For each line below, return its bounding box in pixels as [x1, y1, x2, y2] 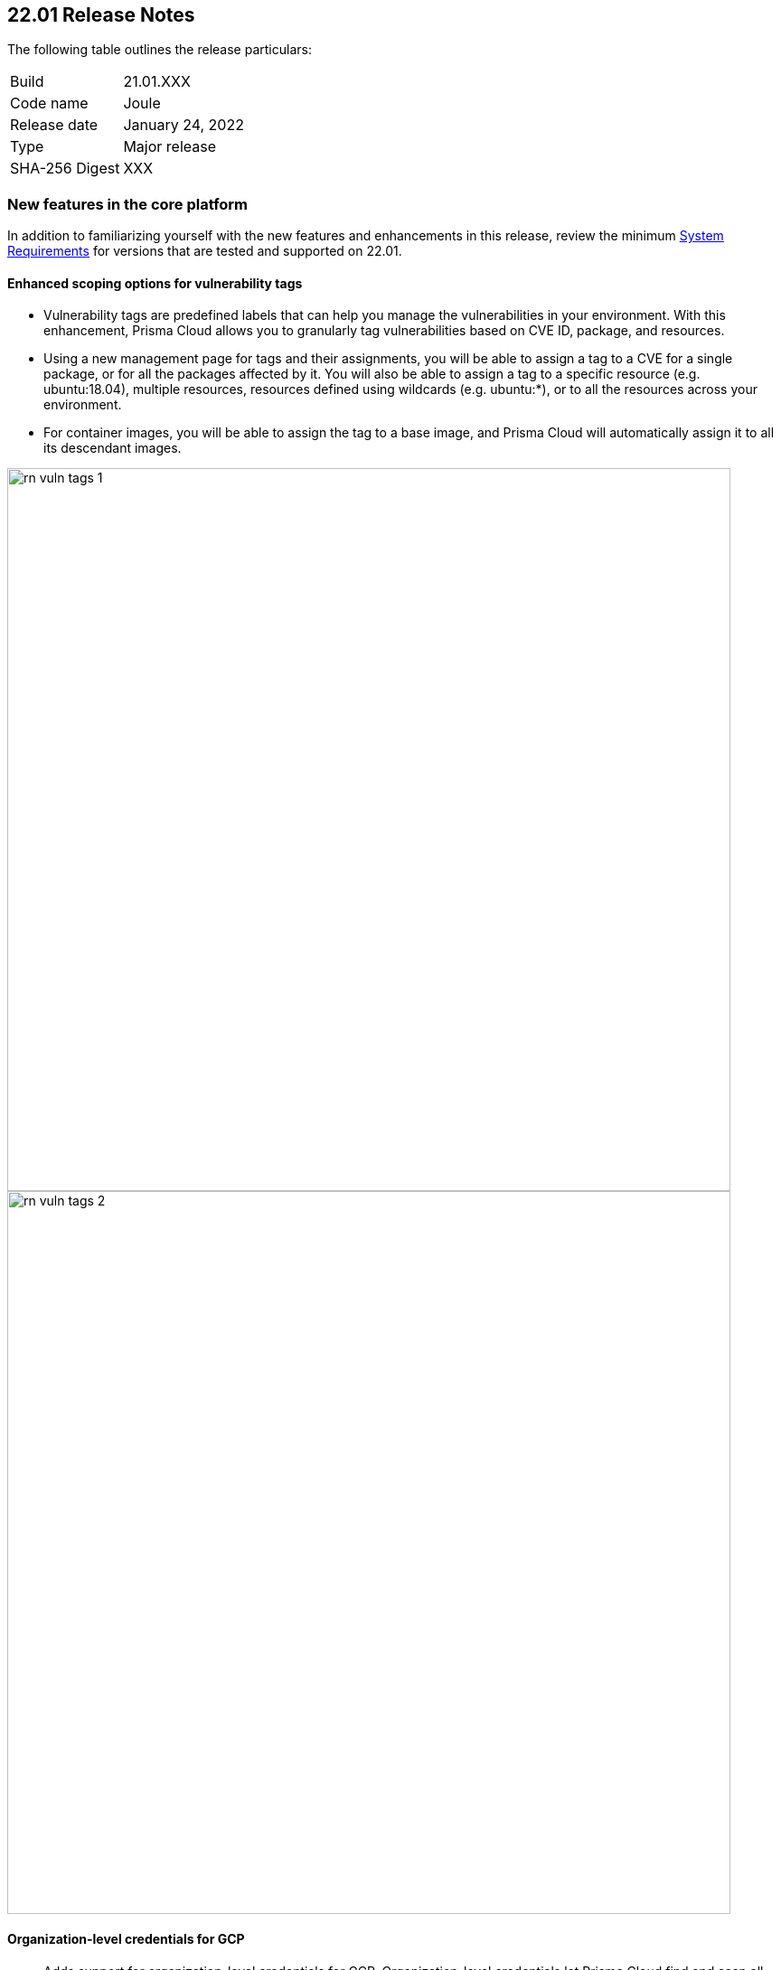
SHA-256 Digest [10, 159, 120, 178]
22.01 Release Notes [7, 4, 195, 26]
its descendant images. [43, 440, 182, 456]
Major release [123, 137, 217, 156]
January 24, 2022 [123, 116, 244, 135]
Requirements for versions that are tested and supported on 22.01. [7, 243, 402, 259]
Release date [10, 116, 99, 135]
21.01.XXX [123, 72, 191, 91]
